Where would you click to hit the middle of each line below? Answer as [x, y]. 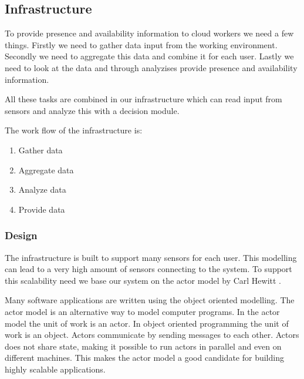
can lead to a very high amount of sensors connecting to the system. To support [148, 269]
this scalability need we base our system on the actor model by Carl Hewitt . [143, 280]
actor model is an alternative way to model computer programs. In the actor [142, 311]
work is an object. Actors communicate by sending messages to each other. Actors [152, 335]
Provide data [42, 209]
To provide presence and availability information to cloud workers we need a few [149, 33]
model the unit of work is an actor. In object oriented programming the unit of [147, 323]
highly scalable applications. [55, 369]
